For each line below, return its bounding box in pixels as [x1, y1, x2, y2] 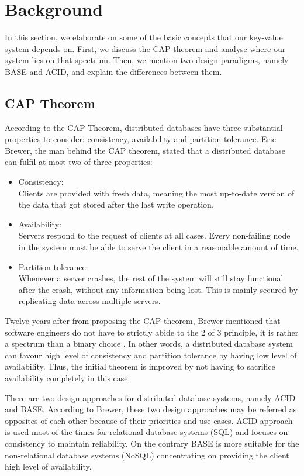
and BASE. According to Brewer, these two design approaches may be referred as [5, 403, 297, 415]
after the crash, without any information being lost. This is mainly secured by [18, 283, 298, 295]
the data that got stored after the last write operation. [18, 198, 214, 211]
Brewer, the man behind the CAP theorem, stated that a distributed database [5, 144, 285, 156]
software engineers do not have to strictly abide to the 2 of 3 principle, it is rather [5, 326, 299, 338]
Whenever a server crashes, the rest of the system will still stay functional [18, 272, 284, 284]
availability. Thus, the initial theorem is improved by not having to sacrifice [5, 360, 275, 372]
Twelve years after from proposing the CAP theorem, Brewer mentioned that [5, 315, 281, 327]
